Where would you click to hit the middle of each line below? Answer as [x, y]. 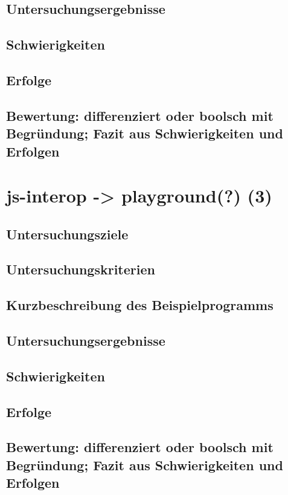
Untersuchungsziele [67, 234]
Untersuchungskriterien [81, 269]
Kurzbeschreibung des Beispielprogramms [140, 305]
